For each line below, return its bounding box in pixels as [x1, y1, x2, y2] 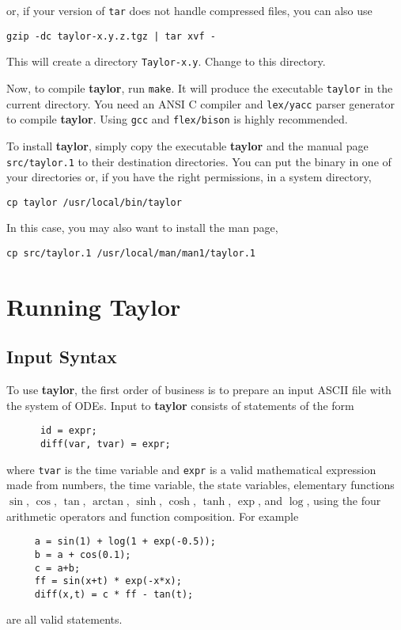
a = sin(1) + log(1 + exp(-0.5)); [34, 536, 216, 548]
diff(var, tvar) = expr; [40, 438, 171, 450]
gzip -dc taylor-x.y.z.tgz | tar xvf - [6, 30, 216, 42]
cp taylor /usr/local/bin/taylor [6, 196, 182, 208]
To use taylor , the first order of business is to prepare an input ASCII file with [6, 381, 392, 398]
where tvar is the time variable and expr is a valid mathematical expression [6, 461, 376, 477]
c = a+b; [34, 562, 81, 574]
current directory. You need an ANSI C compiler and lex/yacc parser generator [6, 95, 395, 112]
